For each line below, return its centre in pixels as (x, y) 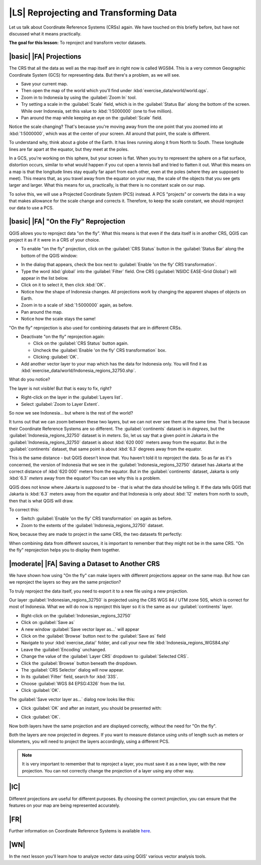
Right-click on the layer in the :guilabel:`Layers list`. (72, 397)
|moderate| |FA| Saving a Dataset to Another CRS (85, 564)
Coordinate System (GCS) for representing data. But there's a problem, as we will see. (94, 75)
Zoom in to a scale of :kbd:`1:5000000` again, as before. (77, 305)
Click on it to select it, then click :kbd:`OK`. (63, 285)
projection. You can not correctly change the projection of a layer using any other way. (108, 770)
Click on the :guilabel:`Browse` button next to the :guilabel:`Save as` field (93, 636)
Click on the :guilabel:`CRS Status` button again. (81, 343)
